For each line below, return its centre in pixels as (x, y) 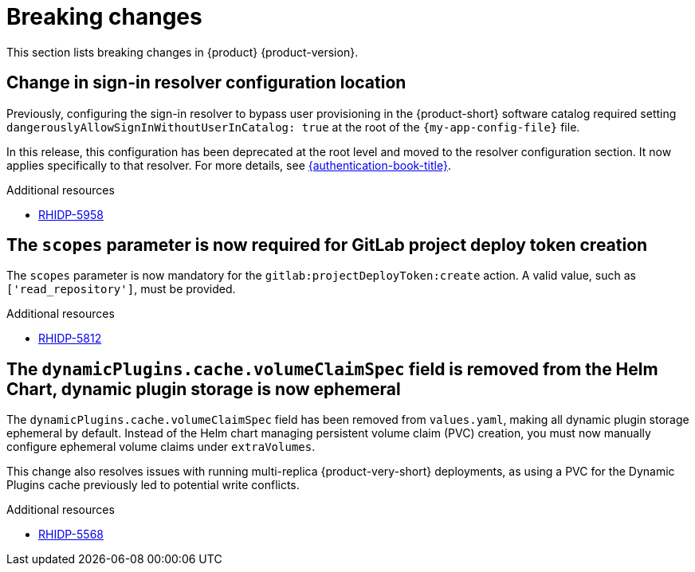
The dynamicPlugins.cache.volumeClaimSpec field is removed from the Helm (332, 369)
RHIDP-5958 (71, 214)
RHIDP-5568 (71, 535)
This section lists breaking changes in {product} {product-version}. (183, 52)
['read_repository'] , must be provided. (121, 289)
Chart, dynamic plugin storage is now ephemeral (204, 389)
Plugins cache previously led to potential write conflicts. (153, 485)
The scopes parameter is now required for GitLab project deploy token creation (327, 245)
